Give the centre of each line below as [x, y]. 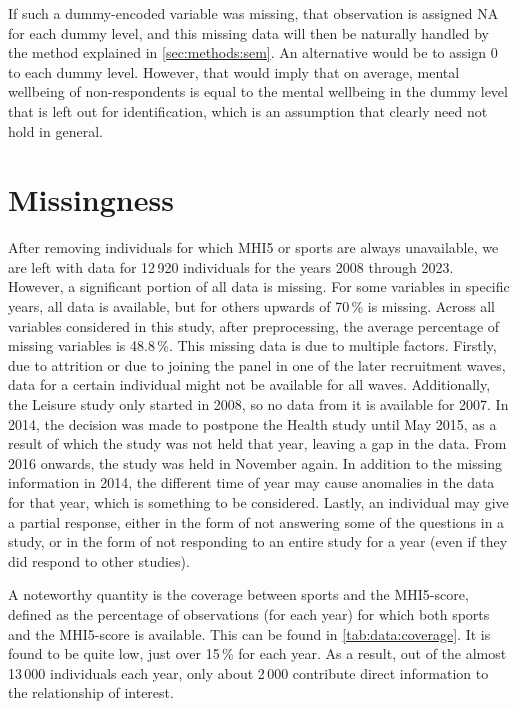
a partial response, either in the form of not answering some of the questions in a [256, 521]
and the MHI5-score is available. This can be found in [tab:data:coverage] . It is [249, 633]
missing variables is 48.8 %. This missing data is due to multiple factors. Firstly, [252, 345]
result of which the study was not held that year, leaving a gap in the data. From [257, 443]
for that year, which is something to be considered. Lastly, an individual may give [258, 502]
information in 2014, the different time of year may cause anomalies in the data [251, 482]
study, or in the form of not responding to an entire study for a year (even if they [258, 541]
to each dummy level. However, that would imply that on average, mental [234, 71]
